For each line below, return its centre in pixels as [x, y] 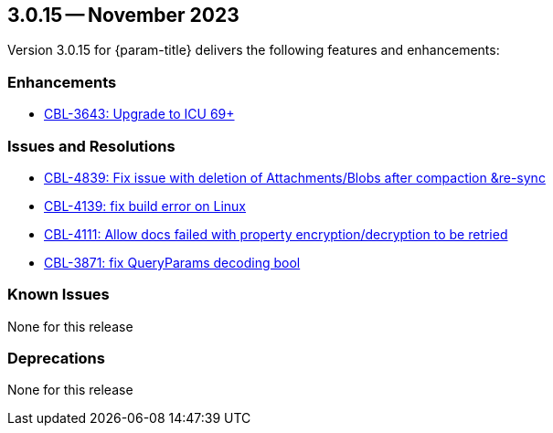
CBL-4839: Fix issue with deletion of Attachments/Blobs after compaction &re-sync [295, 177]
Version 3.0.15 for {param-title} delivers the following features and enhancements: [254, 50]
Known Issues [58, 295]
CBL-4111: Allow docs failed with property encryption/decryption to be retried [276, 234]
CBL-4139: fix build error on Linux [145, 206]
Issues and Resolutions [91, 146]
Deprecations [56, 359]
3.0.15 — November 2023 [123, 15]
